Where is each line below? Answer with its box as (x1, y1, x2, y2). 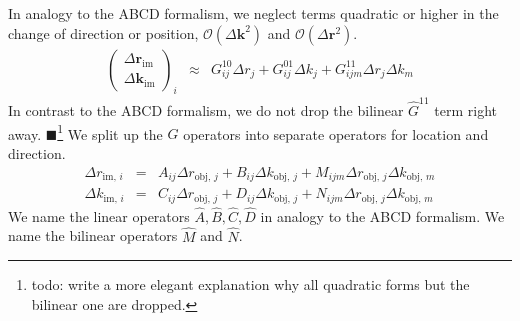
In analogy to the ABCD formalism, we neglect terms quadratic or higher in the (8, 3, 499, 23)
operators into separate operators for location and (183, 123, 489, 144)
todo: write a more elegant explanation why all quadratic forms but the (31, 274, 470, 295)
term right (434, 100, 498, 121)
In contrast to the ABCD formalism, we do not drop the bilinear (8, 100, 404, 121)
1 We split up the (57, 120, 163, 144)
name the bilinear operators (8, 225, 178, 246)
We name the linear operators (8, 205, 190, 226)
